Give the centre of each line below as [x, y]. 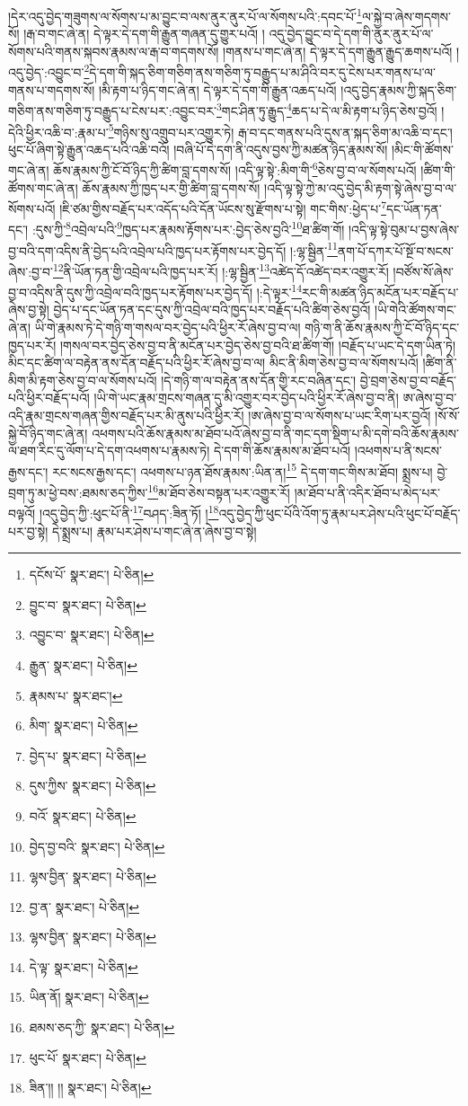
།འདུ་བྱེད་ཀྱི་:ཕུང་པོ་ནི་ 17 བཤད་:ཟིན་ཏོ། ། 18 [129, 512]
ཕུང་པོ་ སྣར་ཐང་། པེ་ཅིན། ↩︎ [88, 1057]
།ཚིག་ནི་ [440, 363]
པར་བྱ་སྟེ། [28, 531]
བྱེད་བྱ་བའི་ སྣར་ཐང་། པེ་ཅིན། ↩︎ [97, 846]
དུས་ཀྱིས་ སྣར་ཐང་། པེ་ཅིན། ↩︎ [93, 786]
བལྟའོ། [22, 513]
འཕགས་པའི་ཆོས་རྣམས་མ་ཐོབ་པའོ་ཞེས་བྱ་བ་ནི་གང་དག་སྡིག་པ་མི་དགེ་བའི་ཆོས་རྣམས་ [276, 433]
